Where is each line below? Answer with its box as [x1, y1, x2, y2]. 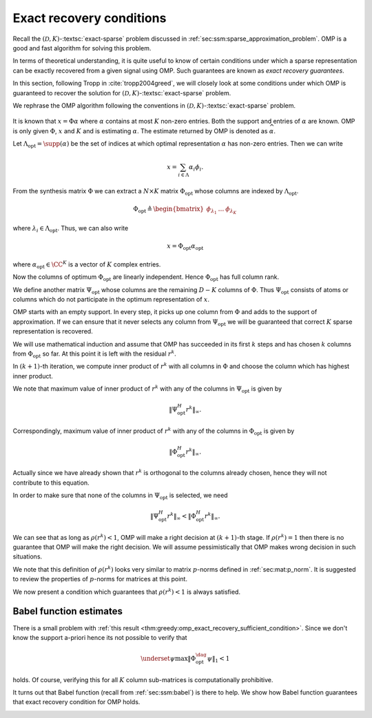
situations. [12, 552, 43, 561]
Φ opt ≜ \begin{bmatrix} [133, 205, 205, 214]
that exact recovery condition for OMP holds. [12, 698, 141, 706]
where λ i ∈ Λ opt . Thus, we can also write [12, 224, 129, 234]
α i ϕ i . [188, 163, 204, 173]
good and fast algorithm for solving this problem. [12, 43, 152, 52]
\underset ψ [140, 654, 176, 662]
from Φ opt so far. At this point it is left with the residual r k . [12, 349, 177, 359]
